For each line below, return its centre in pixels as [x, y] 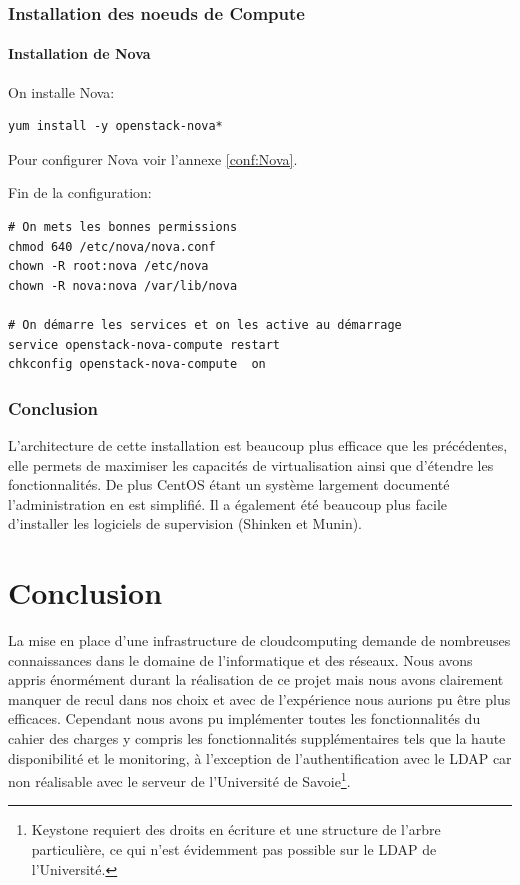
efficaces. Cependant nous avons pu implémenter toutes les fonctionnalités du [244, 718]
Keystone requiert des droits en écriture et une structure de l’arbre [236, 829]
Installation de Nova [79, 53]
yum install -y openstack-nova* [115, 126]
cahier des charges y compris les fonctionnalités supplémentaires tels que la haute [257, 738]
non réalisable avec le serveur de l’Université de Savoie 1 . [179, 779]
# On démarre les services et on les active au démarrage [205, 324]
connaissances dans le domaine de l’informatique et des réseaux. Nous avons [240, 659]
